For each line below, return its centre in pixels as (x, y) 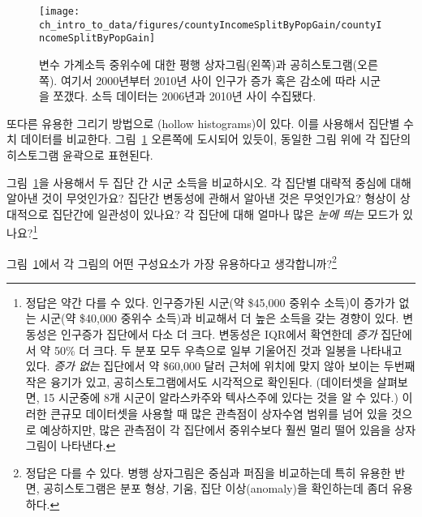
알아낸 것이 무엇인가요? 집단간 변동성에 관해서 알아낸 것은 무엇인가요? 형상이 (202, 198)
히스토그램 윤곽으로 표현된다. (80, 154)
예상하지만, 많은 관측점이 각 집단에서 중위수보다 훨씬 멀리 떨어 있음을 (215, 429)
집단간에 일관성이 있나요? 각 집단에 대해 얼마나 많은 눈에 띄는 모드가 (226, 214)
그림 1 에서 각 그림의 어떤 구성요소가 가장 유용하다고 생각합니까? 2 (172, 262)
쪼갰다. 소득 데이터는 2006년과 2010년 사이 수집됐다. (185, 96)
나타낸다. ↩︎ (88, 445)
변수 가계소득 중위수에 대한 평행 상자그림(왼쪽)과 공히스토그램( (198, 64)
